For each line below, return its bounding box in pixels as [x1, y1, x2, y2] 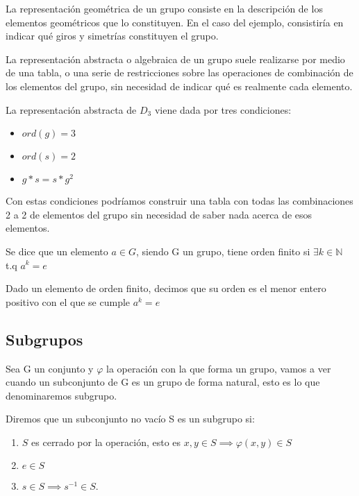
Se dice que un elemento [6, 243, 108, 258]
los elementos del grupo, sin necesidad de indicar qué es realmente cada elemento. [6, 78, 353, 93]
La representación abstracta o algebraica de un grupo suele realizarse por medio [6, 51, 345, 66]
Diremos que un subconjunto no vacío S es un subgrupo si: [6, 411, 255, 426]
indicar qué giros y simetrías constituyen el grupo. [6, 28, 219, 43]
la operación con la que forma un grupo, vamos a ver [106, 361, 331, 375]
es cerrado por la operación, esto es [31, 434, 181, 449]
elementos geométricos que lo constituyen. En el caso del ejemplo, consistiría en [6, 15, 344, 29]
